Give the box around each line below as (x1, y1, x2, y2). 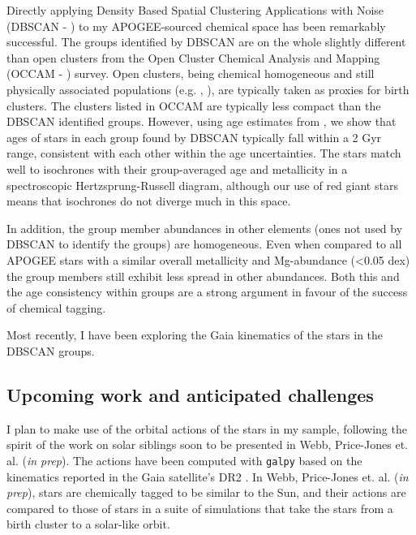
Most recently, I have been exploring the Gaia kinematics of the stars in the (6, 326, 384, 343)
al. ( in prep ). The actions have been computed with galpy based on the (6, 451, 362, 468)
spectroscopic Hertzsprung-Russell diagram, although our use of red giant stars (6, 176, 398, 193)
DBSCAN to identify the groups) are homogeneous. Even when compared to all (6, 235, 402, 252)
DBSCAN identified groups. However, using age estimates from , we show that (6, 113, 397, 130)
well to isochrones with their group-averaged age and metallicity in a (6, 160, 348, 177)
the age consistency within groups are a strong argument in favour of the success (6, 283, 408, 300)
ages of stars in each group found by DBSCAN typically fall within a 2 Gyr (6, 128, 382, 145)
